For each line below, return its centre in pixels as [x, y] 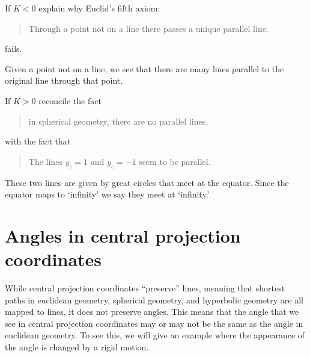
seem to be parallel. [175, 161]
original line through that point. [64, 80]
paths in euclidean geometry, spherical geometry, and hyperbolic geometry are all [154, 300]
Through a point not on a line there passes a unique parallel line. [148, 28]
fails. [14, 48]
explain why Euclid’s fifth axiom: [99, 8]
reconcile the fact [70, 100]
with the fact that [38, 141]
